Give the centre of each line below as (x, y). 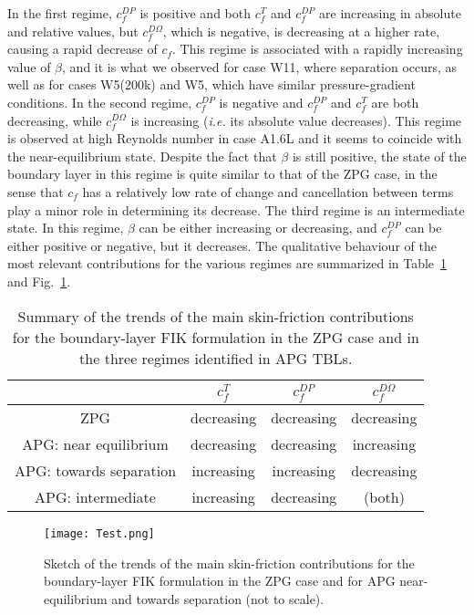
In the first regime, (60, 13)
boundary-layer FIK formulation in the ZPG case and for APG (220, 581)
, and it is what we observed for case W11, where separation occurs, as (260, 66)
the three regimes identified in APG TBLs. (216, 358)
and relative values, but (73, 31)
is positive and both (195, 13)
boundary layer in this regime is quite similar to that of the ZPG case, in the (222, 174)
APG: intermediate (95, 497)
